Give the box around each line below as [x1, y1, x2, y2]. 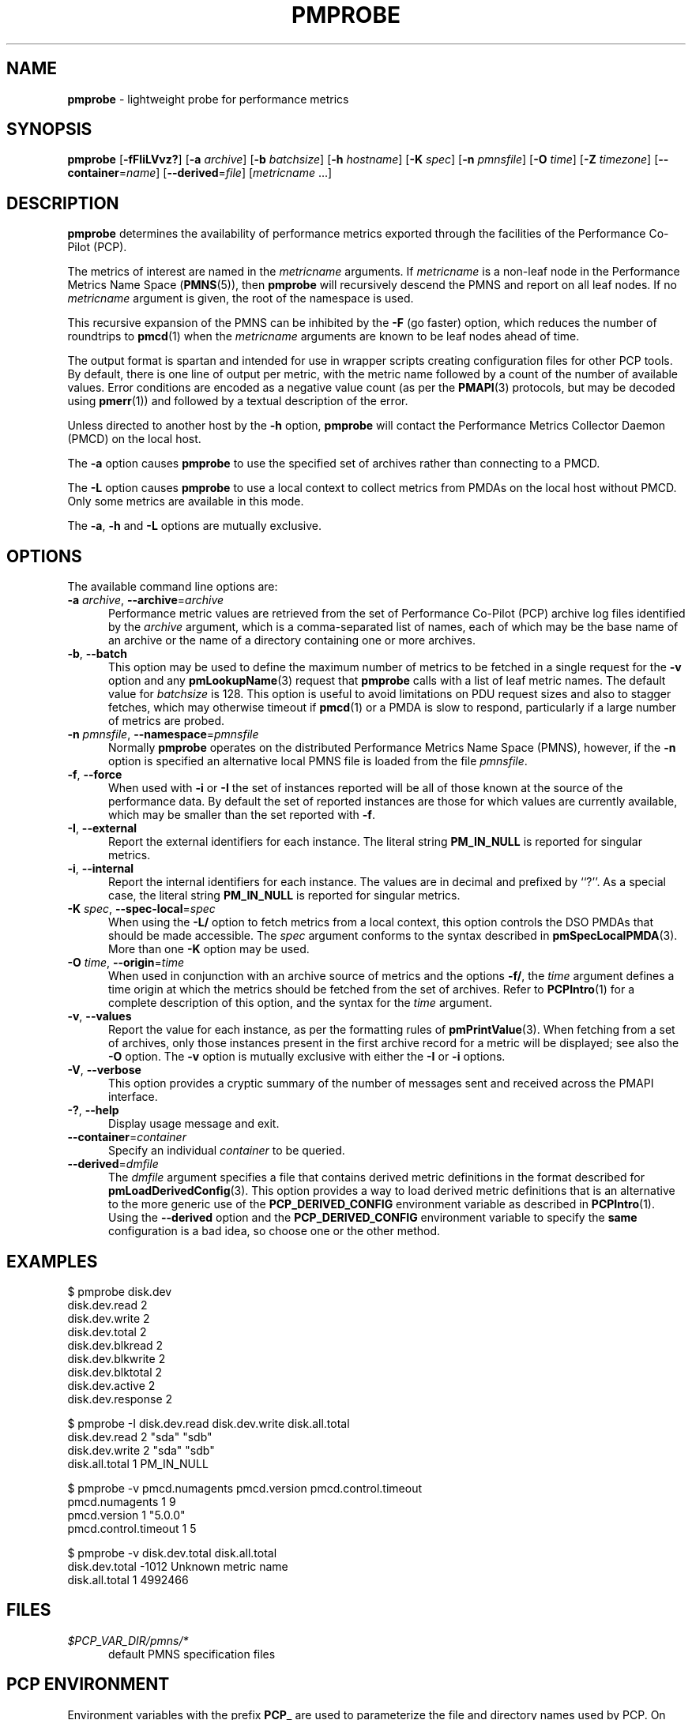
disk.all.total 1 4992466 [67, 1572, 189, 1587]
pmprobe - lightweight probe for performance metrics [67, 92, 349, 106]
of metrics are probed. [108, 714, 224, 728]
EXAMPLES [6, 1251, 98, 1271]
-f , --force [67, 768, 122, 782]
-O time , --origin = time [67, 956, 185, 970]
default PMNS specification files [108, 1647, 276, 1661]
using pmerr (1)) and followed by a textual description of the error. [67, 394, 408, 408]
